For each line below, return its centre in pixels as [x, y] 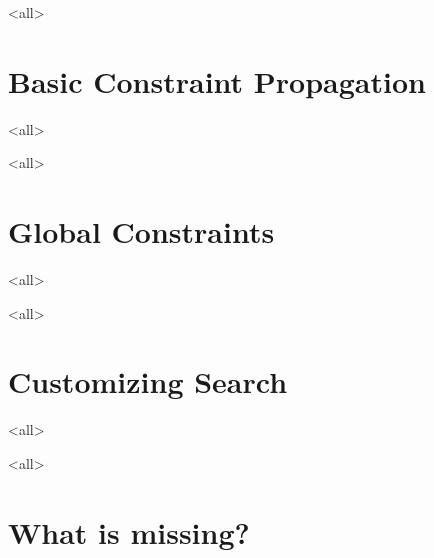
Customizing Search [148, 381]
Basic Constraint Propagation [217, 80]
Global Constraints [141, 231]
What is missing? [129, 531]
